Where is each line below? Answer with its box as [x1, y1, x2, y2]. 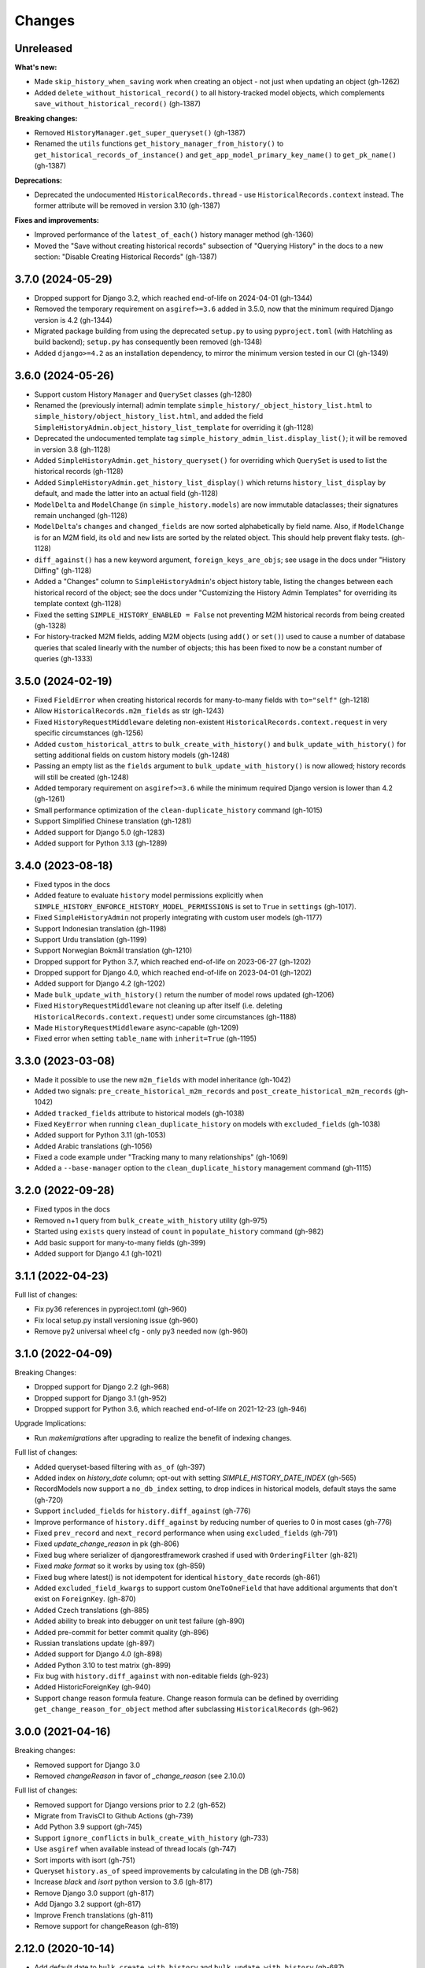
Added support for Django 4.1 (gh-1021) [34, 1248, 162, 1258]
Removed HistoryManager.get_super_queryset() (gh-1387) [34, 128, 246, 138]
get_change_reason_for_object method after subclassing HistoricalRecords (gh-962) [34, 1704, 338, 1714]
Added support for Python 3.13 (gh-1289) [34, 838, 168, 848]
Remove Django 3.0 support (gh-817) [34, 1888, 155, 1897]
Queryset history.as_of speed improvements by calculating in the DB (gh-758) [34, 1866, 299, 1876]
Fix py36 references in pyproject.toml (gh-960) [34, 1304, 187, 1314]
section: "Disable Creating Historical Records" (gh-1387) [34, 252, 217, 261]
